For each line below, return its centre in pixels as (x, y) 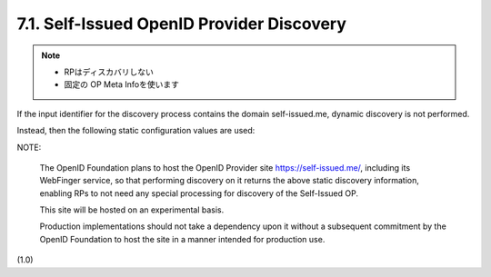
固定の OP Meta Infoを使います (121, 84)
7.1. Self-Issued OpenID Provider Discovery (182, 24)
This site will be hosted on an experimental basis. (132, 210)
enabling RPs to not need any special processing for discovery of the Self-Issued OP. (199, 193)
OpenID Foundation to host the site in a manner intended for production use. (182, 239)
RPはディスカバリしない (109, 72)
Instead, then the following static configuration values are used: (136, 131)
